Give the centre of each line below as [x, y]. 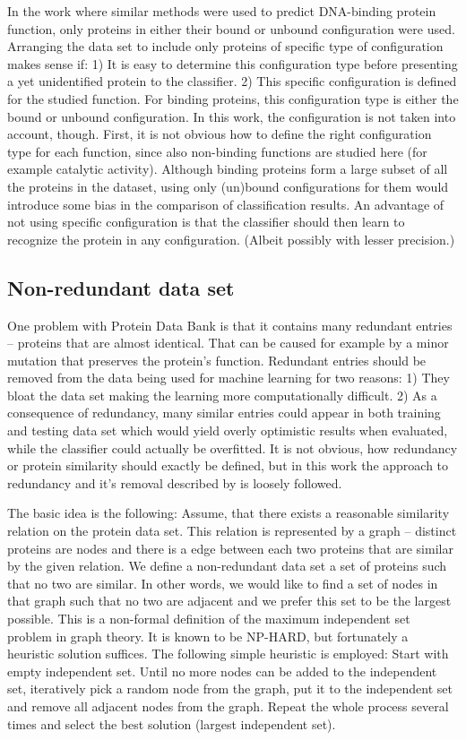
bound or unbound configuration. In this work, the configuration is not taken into [232, 116]
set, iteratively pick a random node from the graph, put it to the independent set [230, 688]
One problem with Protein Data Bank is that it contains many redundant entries [230, 325]
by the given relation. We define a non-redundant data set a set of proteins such [227, 566]
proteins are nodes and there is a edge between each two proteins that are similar [230, 548]
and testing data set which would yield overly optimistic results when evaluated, [228, 430]
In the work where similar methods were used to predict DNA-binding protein [222, 11]
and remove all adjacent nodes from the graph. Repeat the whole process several [228, 706]
